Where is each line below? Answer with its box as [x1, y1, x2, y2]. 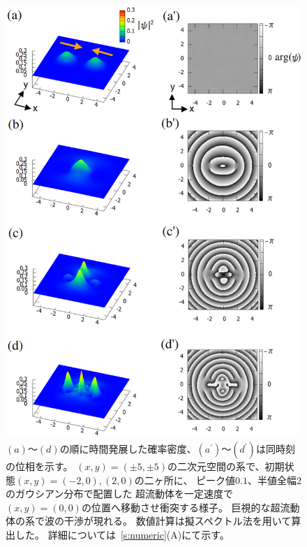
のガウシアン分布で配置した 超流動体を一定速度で [6, 486, 234, 501]
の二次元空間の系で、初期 [167, 459, 285, 474]
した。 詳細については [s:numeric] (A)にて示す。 [15, 527, 230, 542]
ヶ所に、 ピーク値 [153, 472, 236, 487]
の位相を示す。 [6, 459, 73, 474]
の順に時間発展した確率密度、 [59, 442, 197, 456]
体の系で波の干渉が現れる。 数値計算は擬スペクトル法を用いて [6, 513, 292, 528]
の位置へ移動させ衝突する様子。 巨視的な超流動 [81, 499, 300, 514]
